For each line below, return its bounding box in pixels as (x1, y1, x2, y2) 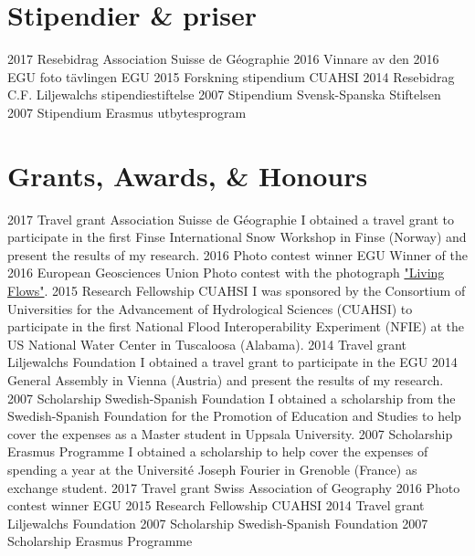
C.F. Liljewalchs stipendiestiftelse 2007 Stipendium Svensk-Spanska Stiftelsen (7, 85, 441, 104)
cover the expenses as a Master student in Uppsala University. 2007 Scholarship (7, 424, 453, 443)
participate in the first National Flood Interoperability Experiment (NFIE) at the (7, 317, 465, 336)
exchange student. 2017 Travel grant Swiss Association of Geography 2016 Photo (7, 477, 460, 497)
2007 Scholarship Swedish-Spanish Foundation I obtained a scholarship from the (7, 388, 456, 407)
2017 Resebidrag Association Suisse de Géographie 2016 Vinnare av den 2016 (7, 49, 439, 68)
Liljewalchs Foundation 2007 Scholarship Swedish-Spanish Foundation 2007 (7, 513, 428, 532)
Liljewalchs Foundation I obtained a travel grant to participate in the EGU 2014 (7, 352, 458, 372)
